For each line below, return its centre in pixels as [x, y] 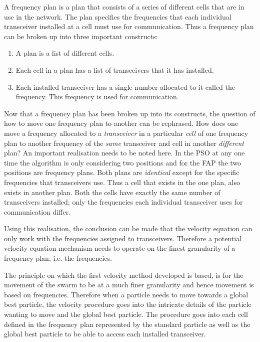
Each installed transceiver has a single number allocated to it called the [125, 87]
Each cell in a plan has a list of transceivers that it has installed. [115, 69]
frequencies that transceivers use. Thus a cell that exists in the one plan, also [122, 182]
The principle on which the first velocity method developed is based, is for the [124, 275]
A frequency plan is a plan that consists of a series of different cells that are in [124, 7]
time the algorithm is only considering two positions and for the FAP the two [123, 162]
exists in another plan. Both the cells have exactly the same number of [112, 192]
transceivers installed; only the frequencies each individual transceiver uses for [123, 202]
